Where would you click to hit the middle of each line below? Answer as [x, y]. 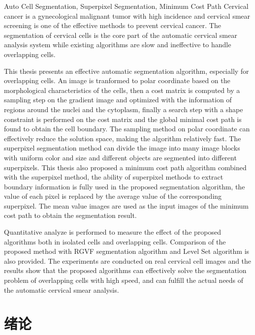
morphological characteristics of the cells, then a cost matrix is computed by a [122, 90]
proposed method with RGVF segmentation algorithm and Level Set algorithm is [127, 251]
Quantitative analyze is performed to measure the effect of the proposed [112, 232]
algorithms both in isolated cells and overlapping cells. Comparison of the [115, 241]
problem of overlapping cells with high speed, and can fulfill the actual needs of [124, 280]
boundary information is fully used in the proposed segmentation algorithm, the [125, 186]
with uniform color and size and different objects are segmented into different [120, 157]
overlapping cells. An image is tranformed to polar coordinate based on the [117, 80]
